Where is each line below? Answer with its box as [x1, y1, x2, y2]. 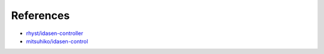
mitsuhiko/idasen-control [26, 37, 88, 45]
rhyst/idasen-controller [26, 30, 83, 37]
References [11, 9, 70, 22]
